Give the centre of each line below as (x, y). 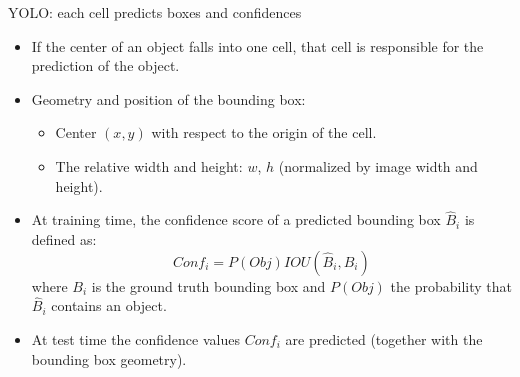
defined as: (64, 238)
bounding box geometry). (109, 358)
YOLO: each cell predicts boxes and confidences (155, 12)
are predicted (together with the (384, 338)
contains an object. (109, 305)
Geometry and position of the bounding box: (168, 98)
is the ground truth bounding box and (208, 285)
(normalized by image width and (378, 165)
